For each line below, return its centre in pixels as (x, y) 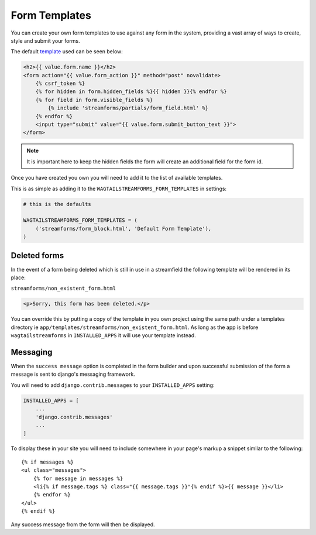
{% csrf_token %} (60, 84)
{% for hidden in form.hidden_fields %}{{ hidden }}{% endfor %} (131, 92)
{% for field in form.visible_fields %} (94, 100)
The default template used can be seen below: (67, 52)
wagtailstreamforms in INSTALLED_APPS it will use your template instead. (103, 335)
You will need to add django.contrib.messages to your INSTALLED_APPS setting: (113, 385)
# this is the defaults (57, 204)
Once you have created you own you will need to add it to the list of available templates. (117, 178)
